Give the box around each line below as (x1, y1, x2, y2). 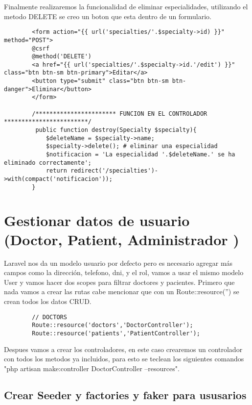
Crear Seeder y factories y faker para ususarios (4, 387, 247, 402)
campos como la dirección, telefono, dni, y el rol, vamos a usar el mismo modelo (4, 267, 244, 278)
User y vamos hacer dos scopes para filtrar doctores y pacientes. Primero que (4, 277, 235, 287)
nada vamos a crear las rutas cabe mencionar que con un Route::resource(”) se (4, 286, 239, 297)
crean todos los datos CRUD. (4, 296, 92, 306)
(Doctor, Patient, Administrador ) (4, 229, 239, 249)
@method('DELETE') (32, 53, 92, 60)
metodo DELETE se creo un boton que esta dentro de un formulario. (4, 11, 212, 21)
